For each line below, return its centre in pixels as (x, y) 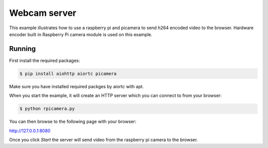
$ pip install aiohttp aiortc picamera (68, 74)
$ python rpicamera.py (47, 109)
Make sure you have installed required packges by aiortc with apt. (76, 86)
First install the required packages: (45, 60)
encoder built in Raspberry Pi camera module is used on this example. (81, 34)
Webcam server (43, 13)
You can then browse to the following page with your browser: (73, 122)
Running (23, 49)
